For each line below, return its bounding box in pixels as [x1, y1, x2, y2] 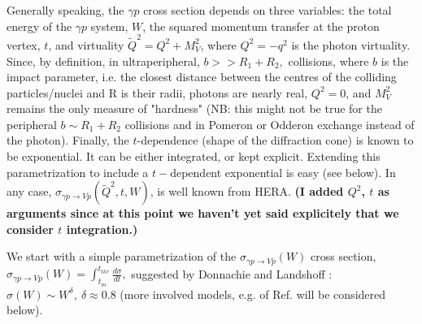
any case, [7, 183, 52, 200]
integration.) [66, 220, 138, 237]
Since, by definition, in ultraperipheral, [7, 52, 200, 69]
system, [90, 17, 128, 34]
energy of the [7, 17, 72, 34]
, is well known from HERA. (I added [150, 183, 344, 200]
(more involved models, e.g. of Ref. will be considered [120, 285, 386, 302]
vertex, [7, 36, 41, 53]
